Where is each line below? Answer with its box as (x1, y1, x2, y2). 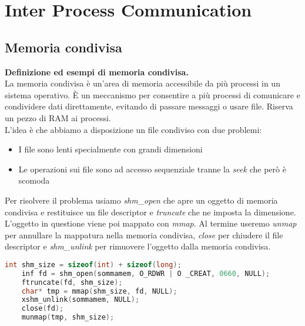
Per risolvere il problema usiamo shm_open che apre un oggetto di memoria (5, 194, 278, 206)
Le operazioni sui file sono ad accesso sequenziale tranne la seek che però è (18, 162, 286, 175)
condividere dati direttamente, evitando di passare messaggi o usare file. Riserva (5, 100, 293, 112)
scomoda (18, 174, 50, 187)
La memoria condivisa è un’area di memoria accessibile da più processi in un (5, 77, 280, 89)
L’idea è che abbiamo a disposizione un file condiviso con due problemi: (5, 123, 262, 135)
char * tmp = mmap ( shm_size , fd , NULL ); (21, 287, 177, 295)
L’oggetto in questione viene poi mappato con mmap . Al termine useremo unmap (5, 217, 297, 229)
